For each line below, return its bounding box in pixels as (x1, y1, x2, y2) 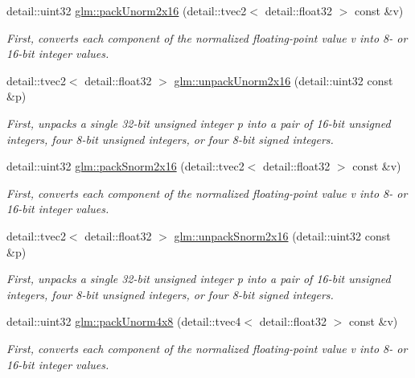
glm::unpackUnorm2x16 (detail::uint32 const (174, 72, 393, 88)
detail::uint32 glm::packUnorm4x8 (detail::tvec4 (6, 313, 241, 330)
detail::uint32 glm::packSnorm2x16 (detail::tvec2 (6, 158, 244, 175)
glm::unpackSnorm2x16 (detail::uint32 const (174, 227, 391, 244)
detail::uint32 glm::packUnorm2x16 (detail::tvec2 (6, 2, 247, 18)
